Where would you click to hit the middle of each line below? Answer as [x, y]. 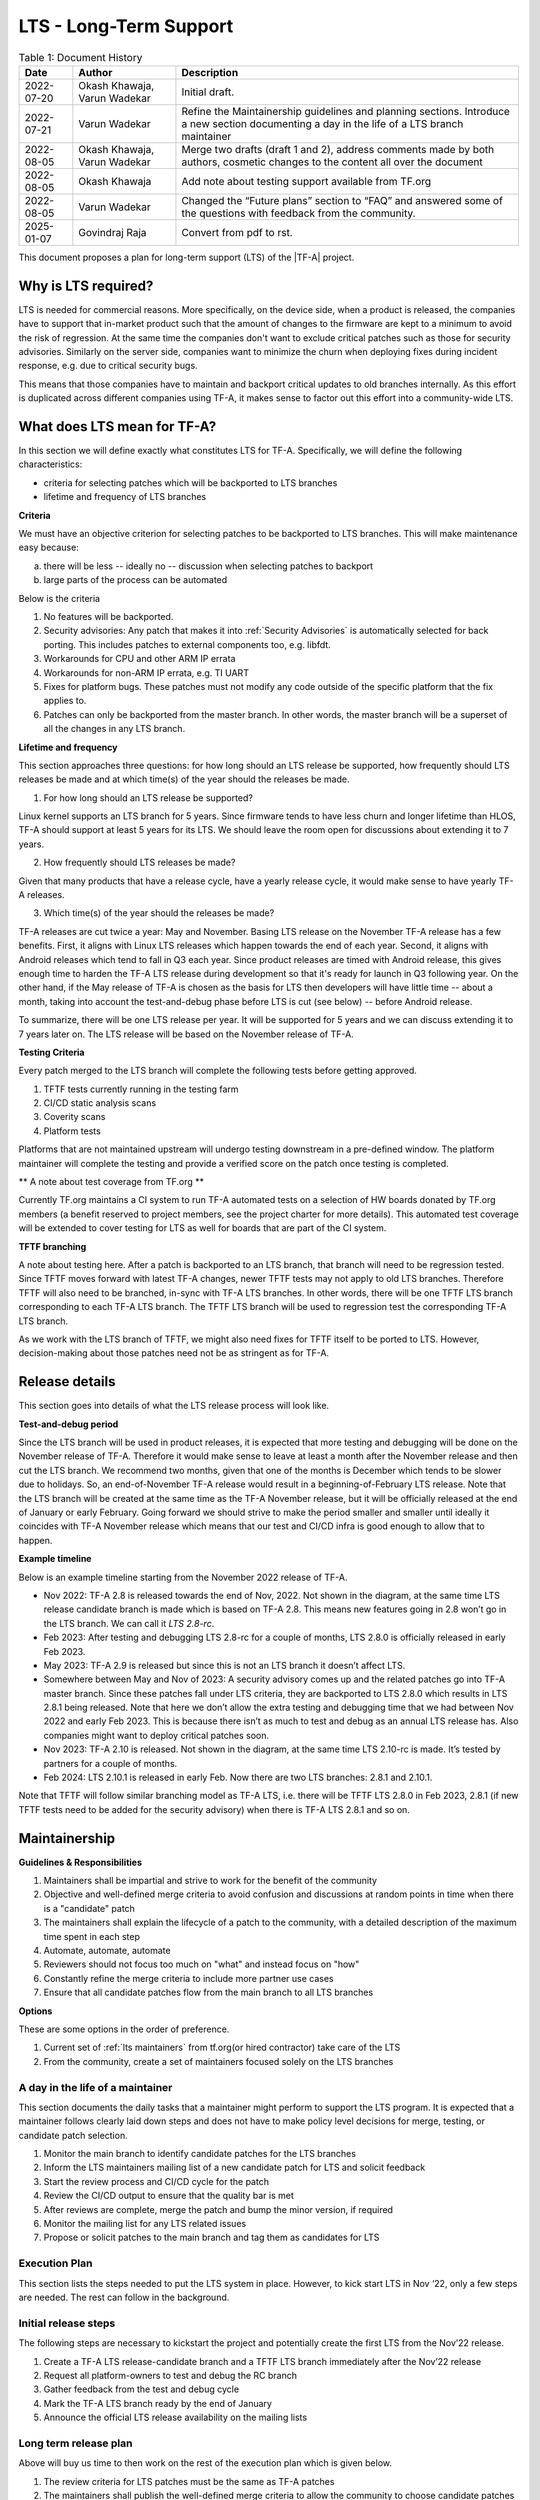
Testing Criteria [51, 1052]
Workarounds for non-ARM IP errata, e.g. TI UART [146, 672]
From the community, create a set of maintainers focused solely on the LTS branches [218, 2061]
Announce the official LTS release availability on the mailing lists [175, 2417]
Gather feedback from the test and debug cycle [141, 2389]
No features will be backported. [108, 616]
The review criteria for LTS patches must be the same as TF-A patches [189, 2481]
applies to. [65, 701]
